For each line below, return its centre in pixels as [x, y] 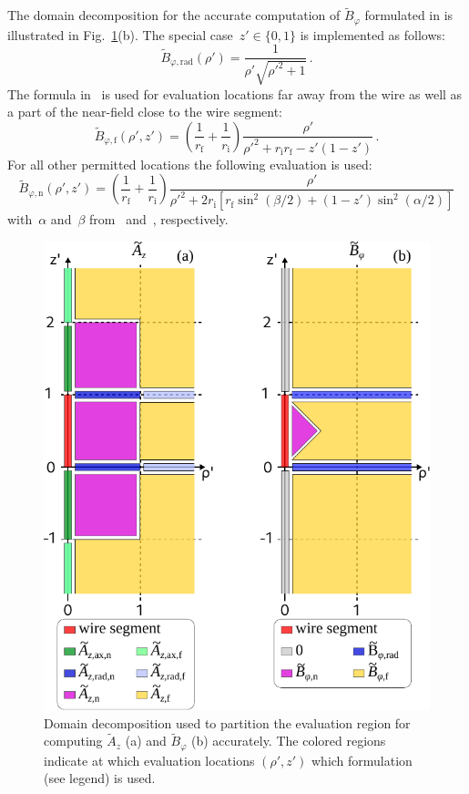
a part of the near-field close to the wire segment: [145, 112]
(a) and [146, 741]
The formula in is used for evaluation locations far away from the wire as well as [235, 93]
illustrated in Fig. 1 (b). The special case [120, 34]
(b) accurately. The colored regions [289, 741]
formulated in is [409, 15]
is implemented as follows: [372, 34]
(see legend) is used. [100, 778]
